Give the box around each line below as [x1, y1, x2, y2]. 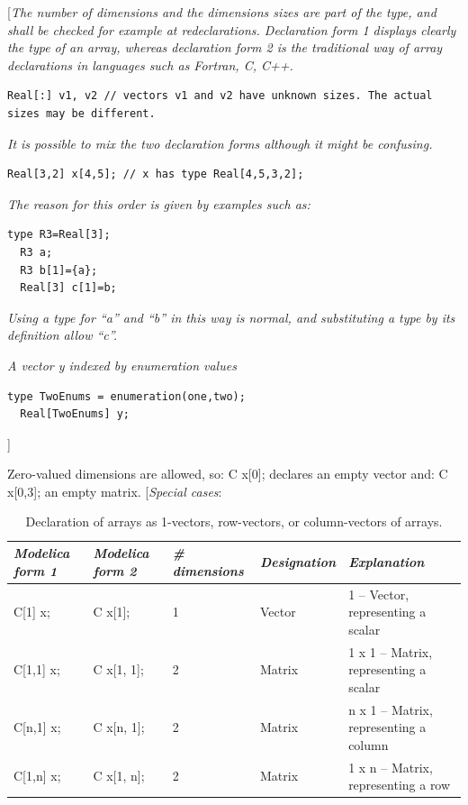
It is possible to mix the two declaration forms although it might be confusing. [7, 133, 433, 152]
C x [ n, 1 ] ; [93, 718, 145, 736]
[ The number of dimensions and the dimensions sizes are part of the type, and [7, 3, 436, 21]
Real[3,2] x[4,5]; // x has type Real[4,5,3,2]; [7, 168, 304, 181]
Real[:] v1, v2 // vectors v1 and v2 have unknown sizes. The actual [7, 89, 433, 103]
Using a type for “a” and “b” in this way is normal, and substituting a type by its [7, 307, 455, 326]
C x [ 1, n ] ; [93, 766, 145, 785]
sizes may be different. [7, 106, 156, 120]
